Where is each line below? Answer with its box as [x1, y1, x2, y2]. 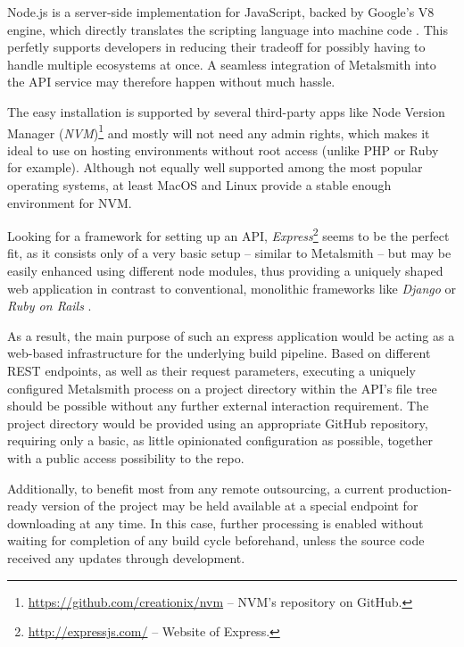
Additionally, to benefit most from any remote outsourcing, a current [7, 478, 385, 497]
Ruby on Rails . [7, 296, 92, 315]
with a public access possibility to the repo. [7, 448, 244, 467]
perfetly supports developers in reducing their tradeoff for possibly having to [7, 37, 426, 56]
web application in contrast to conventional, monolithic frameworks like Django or [7, 278, 457, 297]
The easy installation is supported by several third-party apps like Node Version [7, 102, 445, 120]
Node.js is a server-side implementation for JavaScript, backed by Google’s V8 [7, 3, 435, 21]
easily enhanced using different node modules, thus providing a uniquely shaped [7, 261, 443, 280]
